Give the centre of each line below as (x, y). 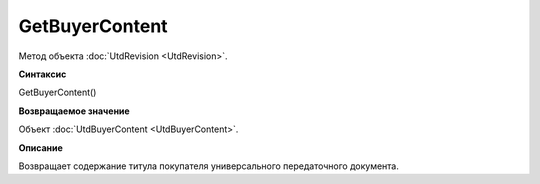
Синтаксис (42, 74)
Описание (41, 147)
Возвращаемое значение (74, 111)
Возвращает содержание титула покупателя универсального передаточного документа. (208, 166)
